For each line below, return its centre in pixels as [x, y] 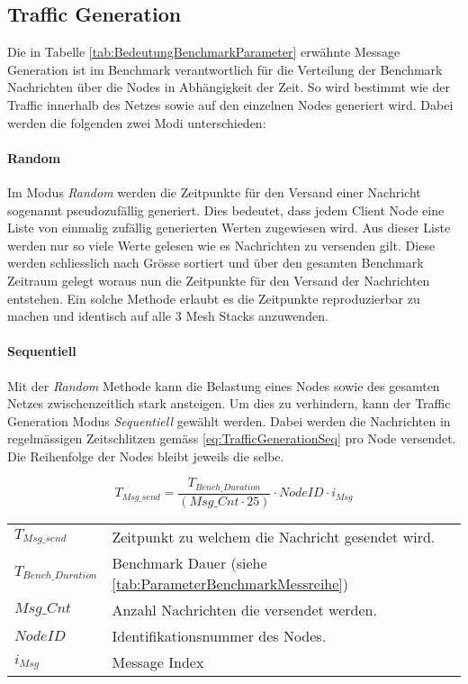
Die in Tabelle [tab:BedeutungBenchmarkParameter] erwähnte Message [204, 52]
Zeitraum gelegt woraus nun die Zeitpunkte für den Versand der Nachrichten [219, 280]
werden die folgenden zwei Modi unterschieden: [137, 122]
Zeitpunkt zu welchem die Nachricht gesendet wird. [274, 536]
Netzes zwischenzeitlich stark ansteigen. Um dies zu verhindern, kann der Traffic [229, 403]
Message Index [158, 661]
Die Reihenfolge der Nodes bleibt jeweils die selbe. [146, 456]
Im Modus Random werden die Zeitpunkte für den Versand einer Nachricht [214, 192]
